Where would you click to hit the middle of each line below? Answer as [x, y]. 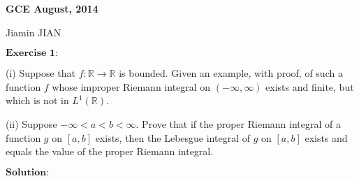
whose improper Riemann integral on [131, 86]
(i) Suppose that [41, 73]
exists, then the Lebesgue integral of [173, 137]
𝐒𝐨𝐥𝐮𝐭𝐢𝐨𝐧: [28, 172]
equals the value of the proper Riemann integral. [110, 151]
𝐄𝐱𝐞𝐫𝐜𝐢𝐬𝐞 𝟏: [32, 53]
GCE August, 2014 [52, 8]
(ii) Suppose [31, 123]
